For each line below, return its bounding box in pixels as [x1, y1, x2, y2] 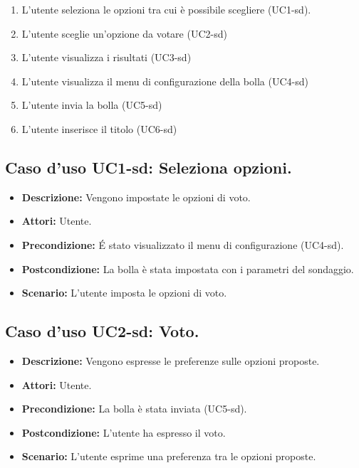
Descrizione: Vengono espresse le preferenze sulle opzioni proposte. [21, 353, 320, 368]
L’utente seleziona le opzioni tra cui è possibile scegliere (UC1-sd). [21, 2, 311, 16]
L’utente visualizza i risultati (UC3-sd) [21, 50, 192, 65]
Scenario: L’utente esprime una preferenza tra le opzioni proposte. [21, 449, 316, 464]
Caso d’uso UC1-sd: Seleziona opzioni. [5, 156, 292, 178]
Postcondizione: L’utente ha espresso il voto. [21, 425, 226, 440]
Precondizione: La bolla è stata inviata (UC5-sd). [21, 401, 247, 416]
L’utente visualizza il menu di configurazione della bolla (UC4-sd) [21, 73, 308, 88]
